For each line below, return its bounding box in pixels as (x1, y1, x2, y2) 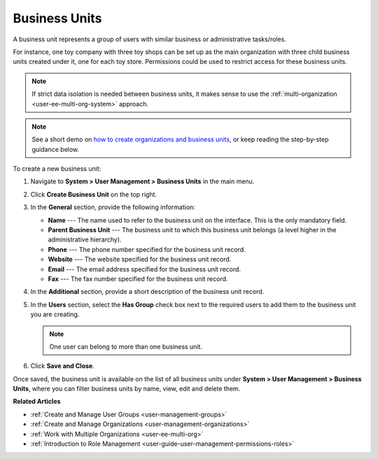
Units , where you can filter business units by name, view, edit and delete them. (13, 385, 241, 393)
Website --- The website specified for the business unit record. (48, 255, 232, 264)
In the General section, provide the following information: (30, 203, 195, 211)
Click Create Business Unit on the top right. (30, 190, 157, 199)
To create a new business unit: (13, 164, 101, 173)
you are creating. (30, 310, 80, 318)
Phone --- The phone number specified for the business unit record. (48, 245, 246, 253)
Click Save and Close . (30, 362, 94, 370)
